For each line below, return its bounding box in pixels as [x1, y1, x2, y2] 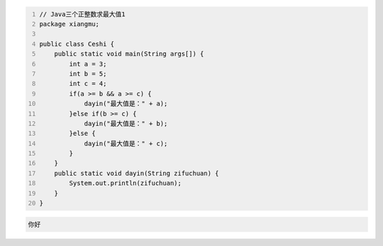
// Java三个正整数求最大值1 [39, 10, 126, 18]
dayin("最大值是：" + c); [84, 139, 168, 147]
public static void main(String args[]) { [54, 50, 204, 58]
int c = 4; [69, 80, 107, 88]
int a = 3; [69, 60, 107, 68]
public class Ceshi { [39, 40, 115, 48]
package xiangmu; [39, 20, 99, 28]
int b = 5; [69, 70, 107, 77]
